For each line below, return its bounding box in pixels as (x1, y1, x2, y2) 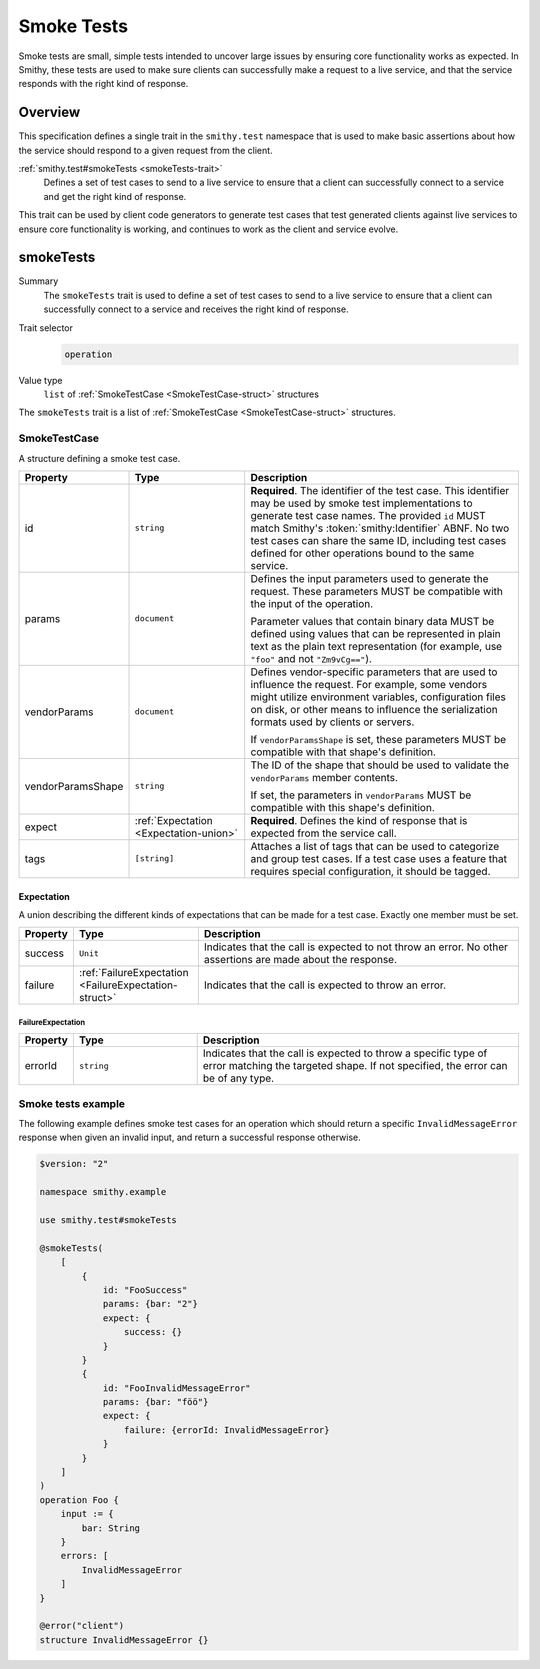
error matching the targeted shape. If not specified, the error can (202, 1059, 508, 1073)
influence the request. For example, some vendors (250, 677, 488, 691)
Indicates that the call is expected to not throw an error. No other (203, 940, 509, 954)
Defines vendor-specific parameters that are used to (250, 665, 498, 679)
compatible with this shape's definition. (250, 800, 435, 814)
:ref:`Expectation (134, 813, 214, 827)
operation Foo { (39, 1494, 120, 1505)
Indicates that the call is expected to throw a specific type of (202, 1046, 488, 1060)
